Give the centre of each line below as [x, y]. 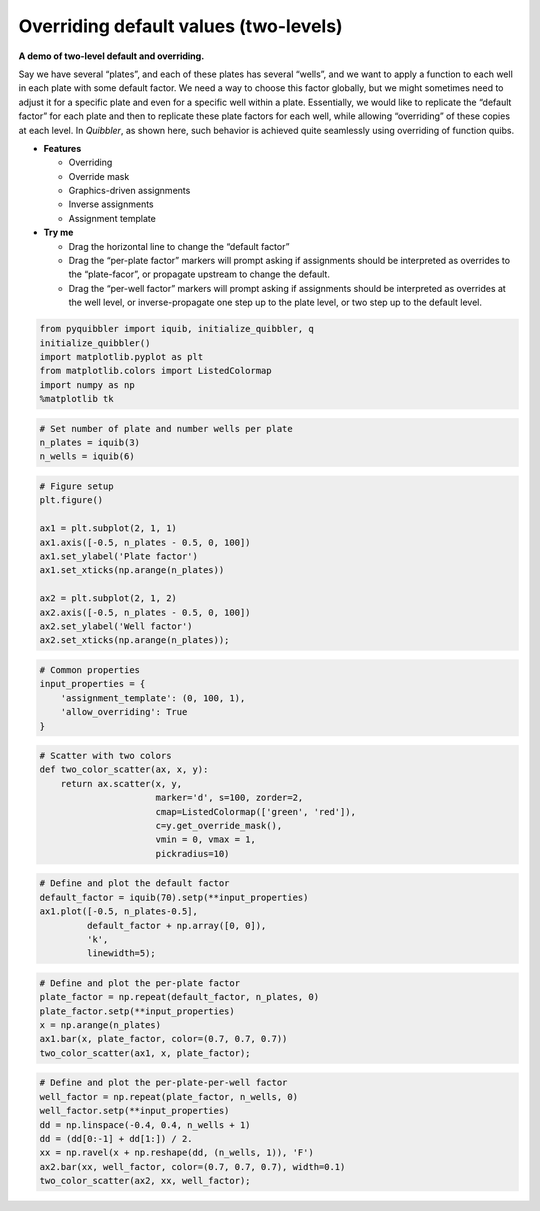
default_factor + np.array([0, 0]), [176, 925]
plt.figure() [71, 500]
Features [62, 148]
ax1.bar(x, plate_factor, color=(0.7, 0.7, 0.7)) [163, 1039]
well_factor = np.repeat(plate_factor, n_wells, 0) [169, 1096]
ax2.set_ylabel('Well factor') [116, 626]
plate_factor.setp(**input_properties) [137, 1011]
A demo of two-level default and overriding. [111, 56]
